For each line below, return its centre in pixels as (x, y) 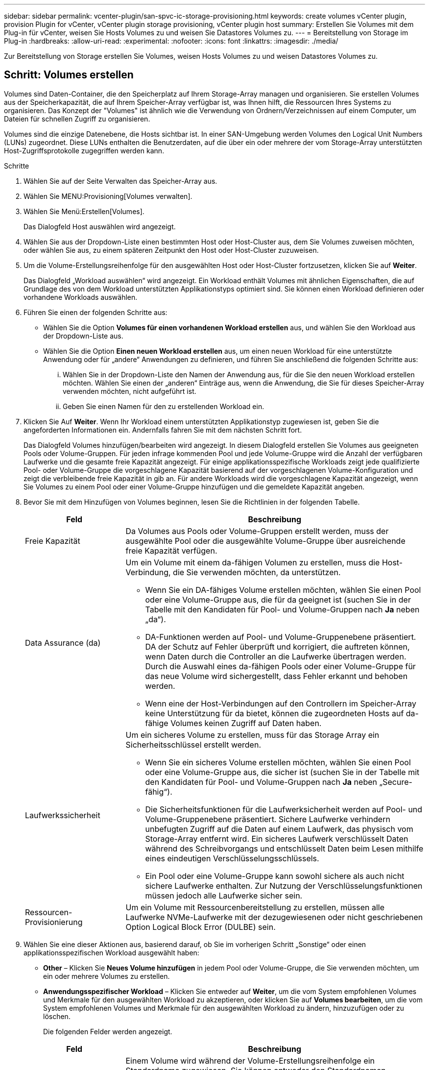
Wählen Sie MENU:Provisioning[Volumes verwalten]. (108, 196)
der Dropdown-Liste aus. (83, 336)
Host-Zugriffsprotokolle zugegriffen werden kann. (84, 150)
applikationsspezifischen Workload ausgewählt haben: (111, 952)
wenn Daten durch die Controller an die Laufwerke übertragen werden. (276, 656)
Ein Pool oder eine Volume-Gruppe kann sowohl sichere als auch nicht (275, 876)
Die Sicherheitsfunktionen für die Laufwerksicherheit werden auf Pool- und (284, 809)
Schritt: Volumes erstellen (69, 75)
